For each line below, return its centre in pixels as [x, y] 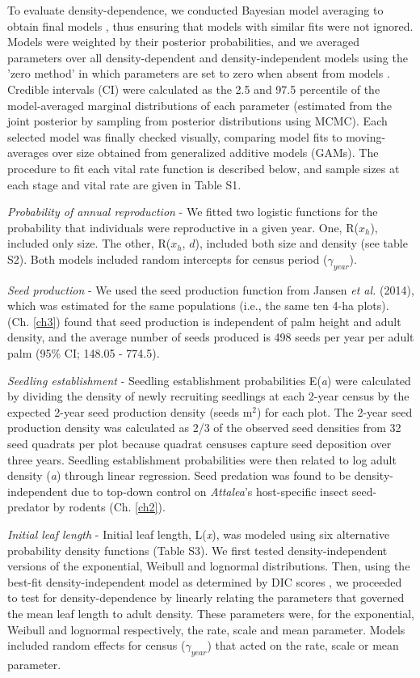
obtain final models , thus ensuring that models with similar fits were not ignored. [210, 25]
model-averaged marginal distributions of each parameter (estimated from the [200, 105]
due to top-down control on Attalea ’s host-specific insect [210, 491]
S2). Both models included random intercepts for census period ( [168, 258]
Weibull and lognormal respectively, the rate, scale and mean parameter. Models [206, 629]
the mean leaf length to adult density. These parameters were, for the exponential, [211, 613]
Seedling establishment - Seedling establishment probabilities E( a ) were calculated [209, 380]
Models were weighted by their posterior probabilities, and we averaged [184, 42]
